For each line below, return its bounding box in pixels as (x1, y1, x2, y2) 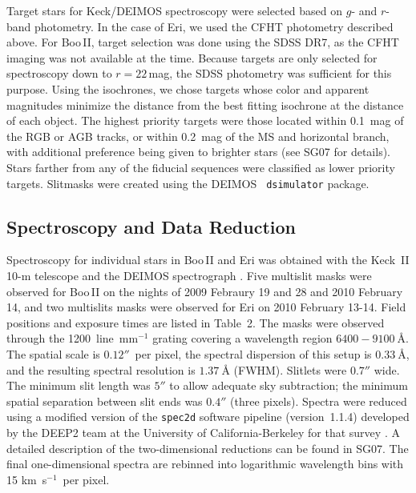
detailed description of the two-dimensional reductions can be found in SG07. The (6, 439, 409, 456)
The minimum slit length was (6, 377, 151, 394)
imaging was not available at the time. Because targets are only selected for (6, 49, 378, 66)
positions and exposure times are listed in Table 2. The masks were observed (6, 314, 385, 331)
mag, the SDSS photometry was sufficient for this (148, 65, 392, 82)
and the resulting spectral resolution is (6, 361, 196, 378)
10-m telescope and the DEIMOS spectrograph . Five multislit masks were (6, 267, 372, 283)
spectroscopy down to (6, 65, 112, 82)
